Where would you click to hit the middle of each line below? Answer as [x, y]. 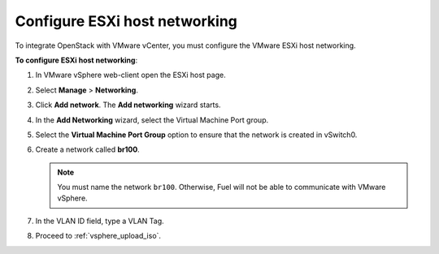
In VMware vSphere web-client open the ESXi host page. [131, 75]
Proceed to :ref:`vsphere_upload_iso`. [98, 236]
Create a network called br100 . [87, 149]
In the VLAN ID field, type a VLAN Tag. [100, 221]
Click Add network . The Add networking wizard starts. [128, 105]
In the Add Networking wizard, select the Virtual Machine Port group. [152, 120]
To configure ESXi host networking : [76, 60]
